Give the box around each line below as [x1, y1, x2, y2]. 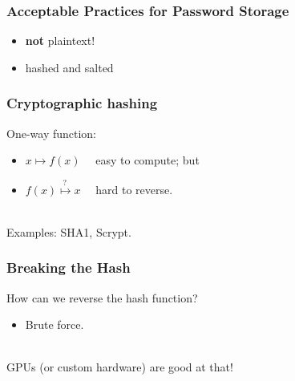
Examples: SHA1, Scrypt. [6, 223, 131, 240]
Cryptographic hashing [6, 93, 158, 113]
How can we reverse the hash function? [6, 289, 198, 306]
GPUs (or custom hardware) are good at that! [6, 359, 233, 375]
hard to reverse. [95, 180, 173, 197]
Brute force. [25, 316, 84, 333]
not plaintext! [25, 32, 95, 49]
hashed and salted [25, 59, 114, 75]
